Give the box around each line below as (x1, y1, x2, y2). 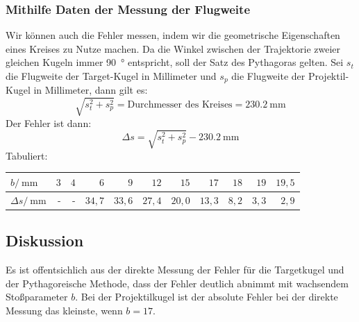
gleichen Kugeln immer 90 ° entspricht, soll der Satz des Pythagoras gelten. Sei (6, 55, 344, 69)
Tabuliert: (6, 148, 48, 162)
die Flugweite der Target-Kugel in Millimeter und (6, 69, 217, 83)
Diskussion (6, 230, 84, 251)
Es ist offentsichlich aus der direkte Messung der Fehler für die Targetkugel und (6, 262, 344, 276)
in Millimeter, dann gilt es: (33, 83, 148, 97)
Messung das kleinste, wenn (6, 303, 123, 317)
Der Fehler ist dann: (6, 115, 92, 130)
